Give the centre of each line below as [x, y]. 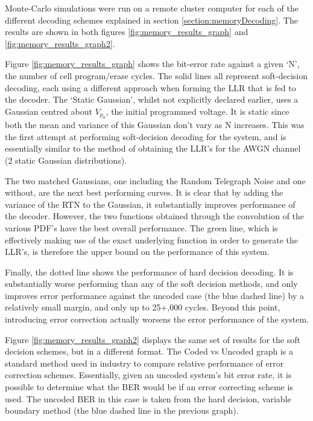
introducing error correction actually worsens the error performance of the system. [157, 319]
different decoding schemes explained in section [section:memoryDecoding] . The [151, 20]
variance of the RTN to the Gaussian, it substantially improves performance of [150, 204]
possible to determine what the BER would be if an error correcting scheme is [149, 387]
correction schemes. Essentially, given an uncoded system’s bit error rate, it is [148, 375]
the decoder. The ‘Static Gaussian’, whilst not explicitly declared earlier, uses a [152, 99]
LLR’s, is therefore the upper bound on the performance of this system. [137, 252]
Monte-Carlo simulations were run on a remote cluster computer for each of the [152, 8]
